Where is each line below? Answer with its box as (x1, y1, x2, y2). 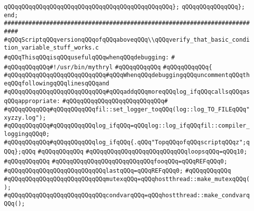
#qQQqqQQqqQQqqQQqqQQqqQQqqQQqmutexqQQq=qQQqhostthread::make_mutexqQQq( (4, 176, 250, 183)
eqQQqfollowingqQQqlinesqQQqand (4, 79, 109, 87)
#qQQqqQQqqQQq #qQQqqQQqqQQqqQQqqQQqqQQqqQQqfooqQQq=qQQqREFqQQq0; (4, 158, 228, 165)
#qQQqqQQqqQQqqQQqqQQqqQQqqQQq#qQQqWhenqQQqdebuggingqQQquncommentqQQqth (4, 72, 250, 79)
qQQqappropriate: (4, 98, 60, 105)
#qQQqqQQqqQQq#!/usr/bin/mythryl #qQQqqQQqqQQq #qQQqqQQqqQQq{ (4, 63, 212, 71)
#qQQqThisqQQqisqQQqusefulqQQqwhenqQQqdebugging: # (4, 53, 175, 61)
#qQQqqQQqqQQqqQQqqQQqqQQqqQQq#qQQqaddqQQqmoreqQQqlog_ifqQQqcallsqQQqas (4, 88, 250, 95)
